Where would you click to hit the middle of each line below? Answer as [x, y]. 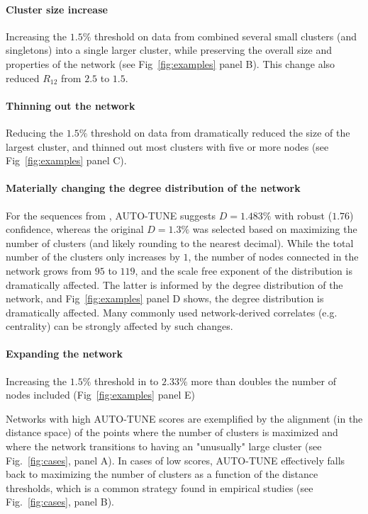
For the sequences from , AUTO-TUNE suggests [111, 215]
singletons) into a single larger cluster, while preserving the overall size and [169, 50]
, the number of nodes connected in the [273, 257]
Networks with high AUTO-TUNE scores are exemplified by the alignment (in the [184, 418]
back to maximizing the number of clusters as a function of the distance [162, 474]
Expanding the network [65, 354]
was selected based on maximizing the [275, 229]
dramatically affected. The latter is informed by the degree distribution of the [174, 284]
